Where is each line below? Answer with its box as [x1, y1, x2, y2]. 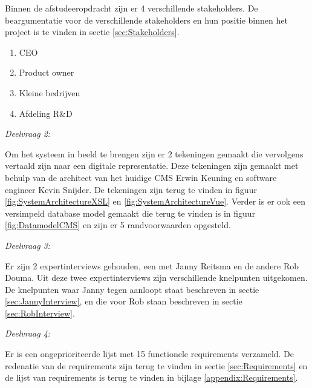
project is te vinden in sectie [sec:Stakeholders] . [5, 25, 180, 38]
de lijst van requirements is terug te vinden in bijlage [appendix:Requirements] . [5, 371, 298, 384]
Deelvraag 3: [5, 238, 51, 251]
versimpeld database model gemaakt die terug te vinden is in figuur [5, 206, 256, 219]
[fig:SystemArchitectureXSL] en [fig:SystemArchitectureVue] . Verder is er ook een [5, 195, 305, 208]
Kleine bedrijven [19, 86, 80, 99]
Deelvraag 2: [5, 127, 51, 140]
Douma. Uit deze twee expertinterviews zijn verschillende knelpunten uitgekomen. [5, 271, 308, 284]
